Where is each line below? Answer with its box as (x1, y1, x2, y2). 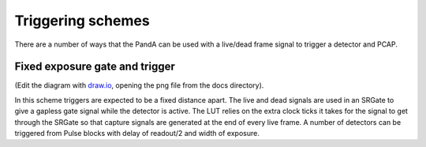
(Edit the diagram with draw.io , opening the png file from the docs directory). (14, 81, 264, 90)
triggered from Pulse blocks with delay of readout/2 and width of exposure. (14, 129, 260, 138)
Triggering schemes (14, 12, 150, 29)
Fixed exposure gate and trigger (14, 60, 175, 73)
